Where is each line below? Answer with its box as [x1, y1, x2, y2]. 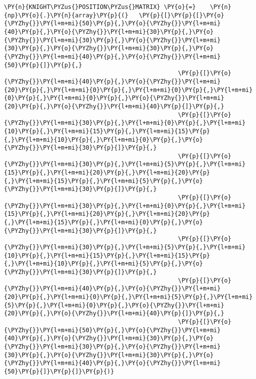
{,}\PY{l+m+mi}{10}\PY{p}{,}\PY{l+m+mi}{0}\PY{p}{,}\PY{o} [4, 136, 203, 143]
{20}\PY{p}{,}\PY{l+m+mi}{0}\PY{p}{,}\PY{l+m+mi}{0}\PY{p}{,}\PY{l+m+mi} [4, 86, 253, 94]
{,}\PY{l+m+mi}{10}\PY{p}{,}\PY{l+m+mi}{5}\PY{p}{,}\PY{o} [4, 260, 203, 268]
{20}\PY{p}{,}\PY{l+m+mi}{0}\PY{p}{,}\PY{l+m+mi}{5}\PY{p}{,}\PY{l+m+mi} [4, 293, 253, 300]
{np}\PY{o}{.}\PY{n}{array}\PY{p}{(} [4, 11, 128, 19]
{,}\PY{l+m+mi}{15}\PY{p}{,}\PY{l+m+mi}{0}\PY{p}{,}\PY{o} [4, 219, 203, 226]
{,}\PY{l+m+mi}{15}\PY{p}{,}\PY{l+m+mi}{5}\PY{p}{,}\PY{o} [4, 177, 203, 185]
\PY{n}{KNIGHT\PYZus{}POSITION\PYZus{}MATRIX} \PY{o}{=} [4, 3, 196, 10]
